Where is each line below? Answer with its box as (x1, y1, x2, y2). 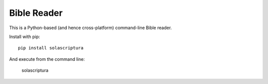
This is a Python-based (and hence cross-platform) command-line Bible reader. (9, 25, 172, 31)
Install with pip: (9, 34, 40, 40)
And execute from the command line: (9, 56, 85, 62)
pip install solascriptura (18, 45, 84, 51)
